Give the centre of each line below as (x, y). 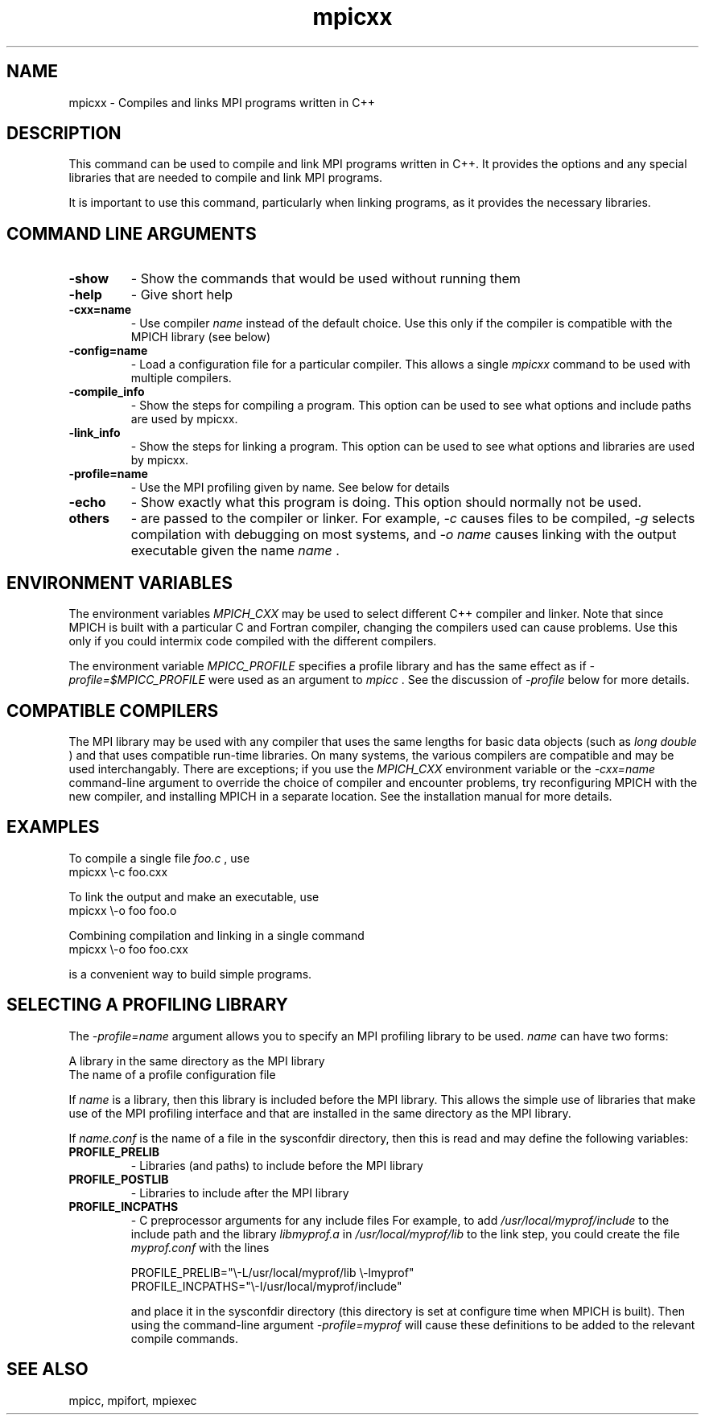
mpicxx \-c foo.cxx (118, 871)
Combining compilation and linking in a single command (216, 935)
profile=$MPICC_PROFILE (137, 680)
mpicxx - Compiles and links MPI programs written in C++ (222, 102)
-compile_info (107, 392)
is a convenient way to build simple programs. (190, 974)
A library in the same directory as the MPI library (197, 1061)
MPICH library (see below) (201, 337)
